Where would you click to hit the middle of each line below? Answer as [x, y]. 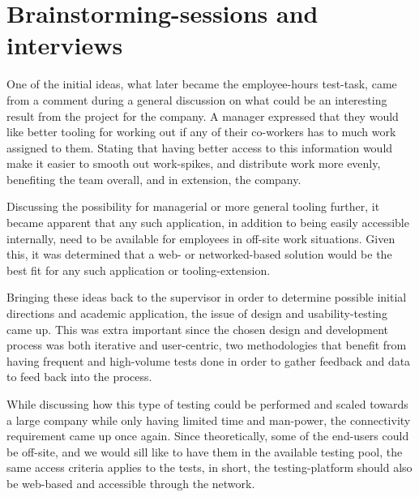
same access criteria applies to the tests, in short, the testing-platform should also [209, 467]
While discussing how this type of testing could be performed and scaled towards [207, 404]
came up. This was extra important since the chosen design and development [197, 329]
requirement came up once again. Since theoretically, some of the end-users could [208, 436]
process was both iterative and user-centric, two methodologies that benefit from [207, 345]
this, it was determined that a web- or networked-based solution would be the [199, 254]
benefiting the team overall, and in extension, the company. [154, 179]
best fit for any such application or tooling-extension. [139, 270]
